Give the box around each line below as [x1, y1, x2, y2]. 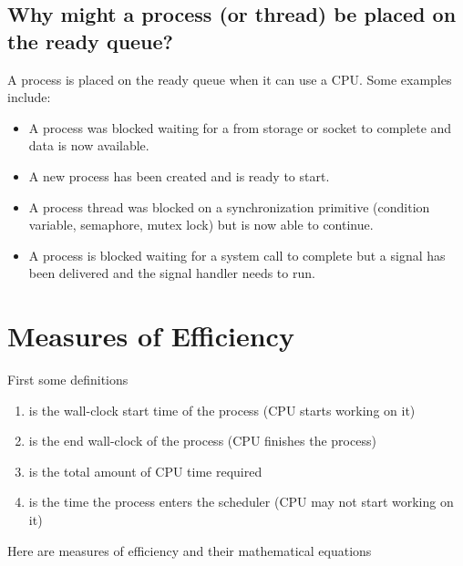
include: [7, 87, 51, 107]
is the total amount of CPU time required [28, 461, 262, 480]
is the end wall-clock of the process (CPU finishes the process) [28, 431, 376, 450]
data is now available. [28, 136, 149, 155]
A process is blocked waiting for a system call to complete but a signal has [28, 245, 446, 264]
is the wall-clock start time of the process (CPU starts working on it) [28, 400, 416, 419]
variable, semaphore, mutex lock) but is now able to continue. [28, 215, 374, 234]
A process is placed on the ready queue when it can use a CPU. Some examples [7, 69, 452, 88]
